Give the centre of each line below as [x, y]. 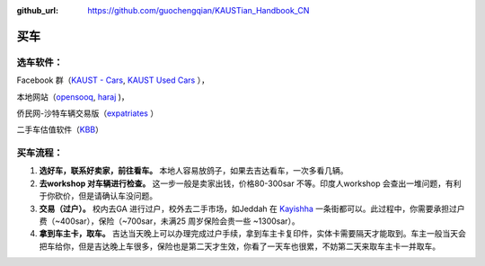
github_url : [37, 10]
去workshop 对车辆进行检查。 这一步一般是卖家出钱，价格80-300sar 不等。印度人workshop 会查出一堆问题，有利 [250, 183]
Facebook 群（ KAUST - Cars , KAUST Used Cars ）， [113, 80]
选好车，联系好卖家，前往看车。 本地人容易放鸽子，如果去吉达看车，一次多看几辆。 [194, 171]
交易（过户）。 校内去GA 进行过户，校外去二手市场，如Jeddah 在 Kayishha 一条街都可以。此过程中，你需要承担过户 [252, 208]
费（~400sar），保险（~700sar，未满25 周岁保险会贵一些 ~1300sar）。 [169, 221]
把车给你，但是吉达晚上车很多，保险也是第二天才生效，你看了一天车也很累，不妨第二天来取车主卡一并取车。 [239, 246]
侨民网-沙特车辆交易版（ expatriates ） [88, 113]
